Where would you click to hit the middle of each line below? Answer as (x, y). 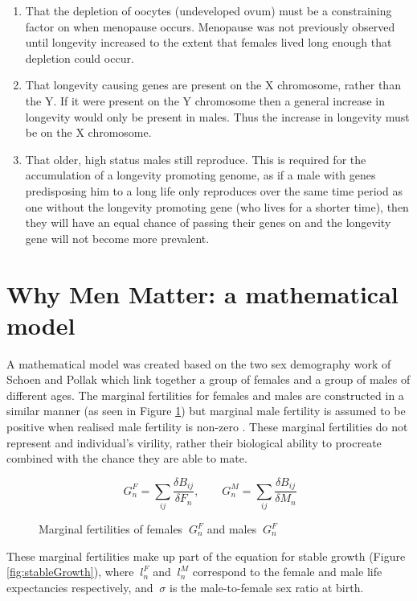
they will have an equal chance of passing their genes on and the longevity (208, 222)
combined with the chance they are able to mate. (127, 458)
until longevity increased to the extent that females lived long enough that (208, 42)
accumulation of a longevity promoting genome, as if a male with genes (200, 175)
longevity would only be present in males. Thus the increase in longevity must (217, 116)
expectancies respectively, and (80, 587)
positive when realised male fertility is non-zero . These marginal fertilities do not (207, 426)
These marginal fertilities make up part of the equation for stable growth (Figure (206, 556)
